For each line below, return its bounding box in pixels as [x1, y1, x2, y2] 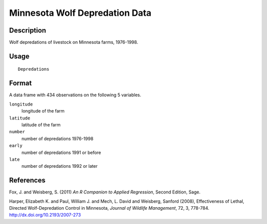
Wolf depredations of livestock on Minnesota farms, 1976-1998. [9, 39, 138, 45]
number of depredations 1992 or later [21, 163, 98, 169]
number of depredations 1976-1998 [21, 136, 93, 142]
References [9, 176, 45, 185]
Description [9, 26, 46, 35]
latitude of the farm [21, 121, 61, 128]
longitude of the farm [21, 108, 65, 114]
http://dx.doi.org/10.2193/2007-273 [9, 212, 81, 218]
